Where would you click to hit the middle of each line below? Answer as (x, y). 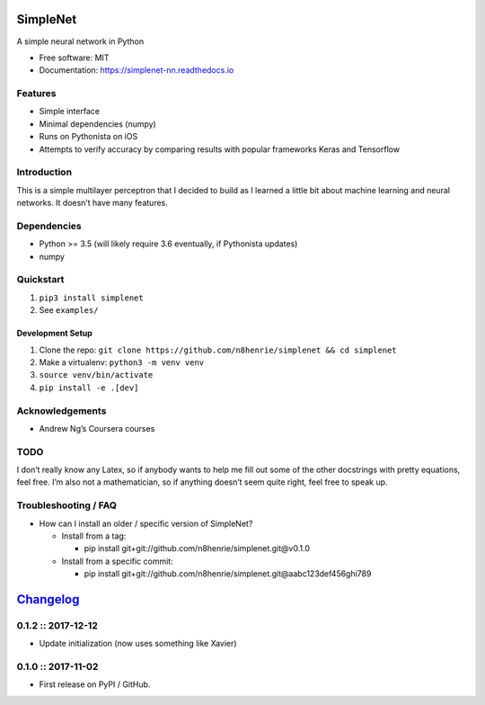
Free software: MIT (74, 58)
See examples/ (69, 310)
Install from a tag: (94, 536)
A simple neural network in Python (80, 41)
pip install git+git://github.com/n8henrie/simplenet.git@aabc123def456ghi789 (228, 574)
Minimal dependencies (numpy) (97, 124)
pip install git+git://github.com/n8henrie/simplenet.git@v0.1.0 (197, 549)
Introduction (44, 173)
